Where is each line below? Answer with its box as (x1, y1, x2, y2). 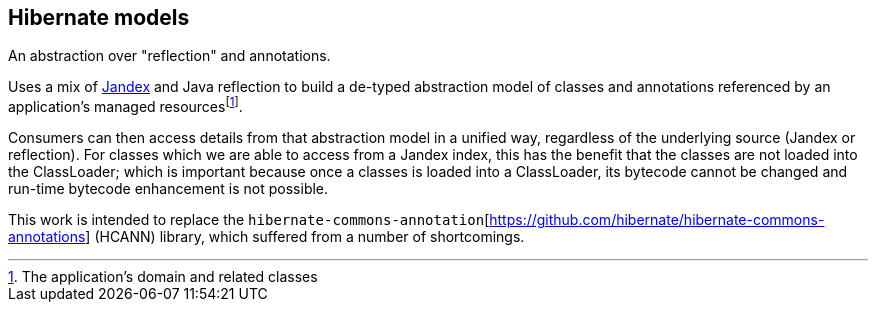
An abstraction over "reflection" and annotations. (8, 47, 331, 65)
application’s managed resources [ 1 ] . (8, 95, 243, 116)
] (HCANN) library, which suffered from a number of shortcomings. (85, 228, 525, 246)
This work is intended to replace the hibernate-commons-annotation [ (8, 211, 490, 229)
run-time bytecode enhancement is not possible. (8, 180, 329, 198)
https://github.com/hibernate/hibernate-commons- (489, 211, 825, 229)
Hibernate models (8, 5, 190, 30)
